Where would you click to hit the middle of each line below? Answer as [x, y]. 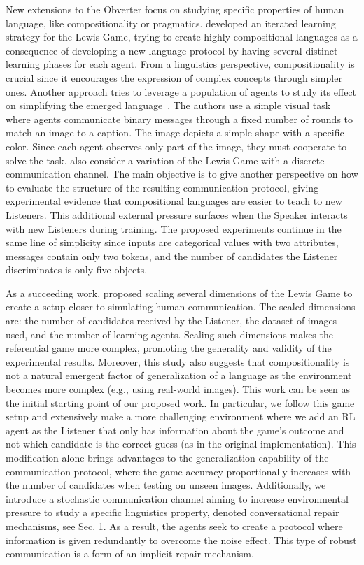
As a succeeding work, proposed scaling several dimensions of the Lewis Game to [179, 293]
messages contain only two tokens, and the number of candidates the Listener [172, 256]
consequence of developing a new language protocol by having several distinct [172, 50]
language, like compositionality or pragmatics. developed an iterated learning [171, 23]
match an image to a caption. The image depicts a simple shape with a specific [175, 133]
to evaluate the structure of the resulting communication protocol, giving [162, 187]
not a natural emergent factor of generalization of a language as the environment [179, 375]
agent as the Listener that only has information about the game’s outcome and [175, 430]
